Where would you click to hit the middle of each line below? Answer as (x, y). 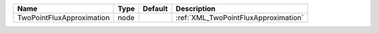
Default (155, 9)
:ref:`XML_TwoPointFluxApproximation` (240, 18)
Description (196, 9)
